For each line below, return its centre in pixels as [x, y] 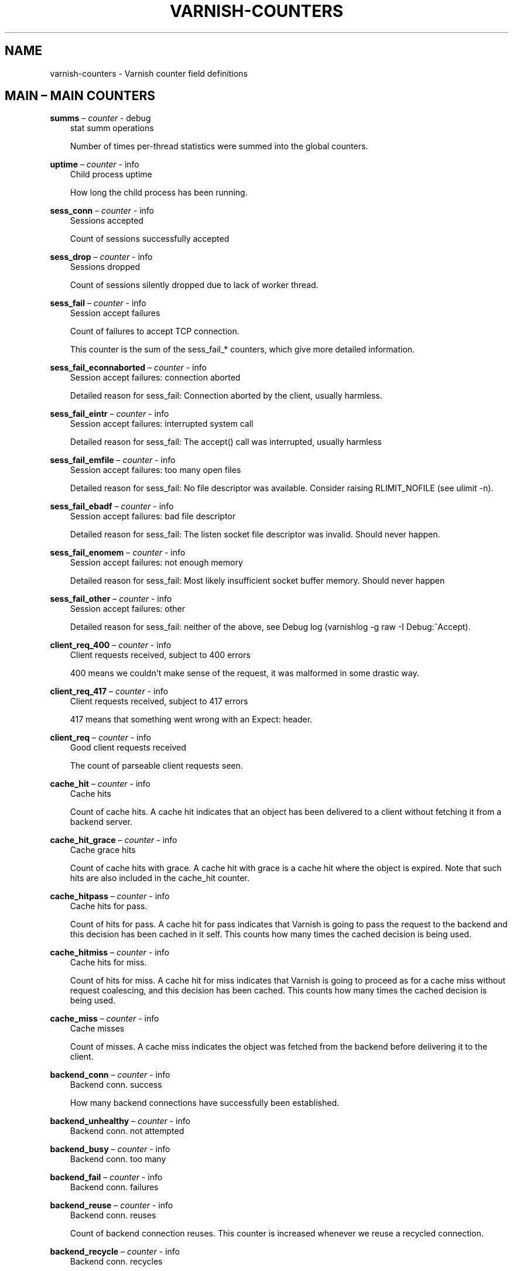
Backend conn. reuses [113, 1215]
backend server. [101, 822]
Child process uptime [111, 174]
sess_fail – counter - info [98, 303]
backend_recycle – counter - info [115, 1252]
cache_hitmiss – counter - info [110, 953]
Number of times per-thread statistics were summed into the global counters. [219, 146]
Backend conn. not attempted [127, 1131]
